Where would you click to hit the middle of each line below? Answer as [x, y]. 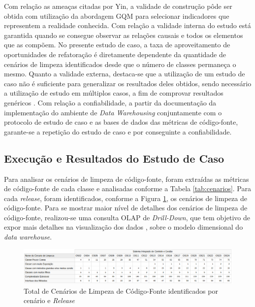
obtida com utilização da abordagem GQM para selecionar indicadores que [117, 16]
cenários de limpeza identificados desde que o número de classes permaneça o [120, 64]
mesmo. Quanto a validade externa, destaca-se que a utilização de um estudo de [125, 74]
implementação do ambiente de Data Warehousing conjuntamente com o [113, 112]
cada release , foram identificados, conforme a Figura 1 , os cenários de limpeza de [126, 198]
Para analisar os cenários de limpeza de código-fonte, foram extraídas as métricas [127, 179]
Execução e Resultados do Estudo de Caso [114, 158]
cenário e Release [49, 300]
